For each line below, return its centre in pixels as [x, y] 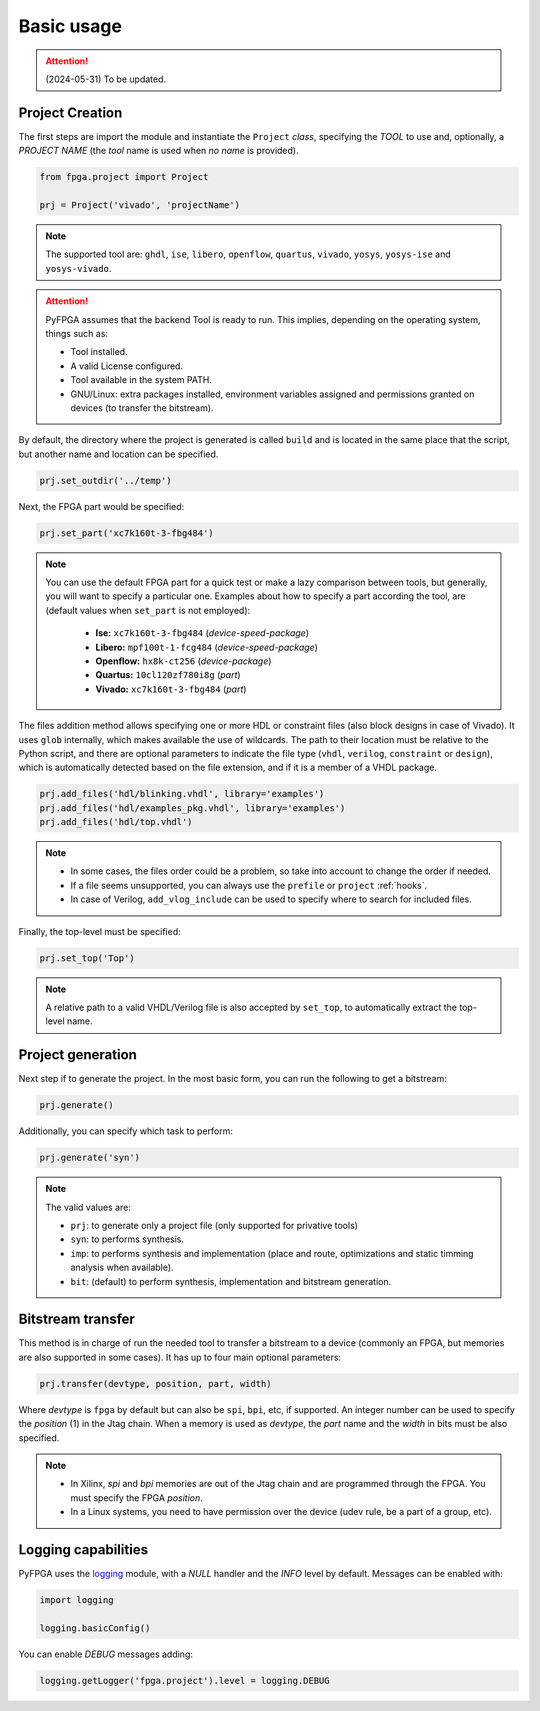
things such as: [77, 333]
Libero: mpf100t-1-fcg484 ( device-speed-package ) [207, 647]
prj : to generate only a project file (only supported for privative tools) [214, 1225]
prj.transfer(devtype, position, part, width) [155, 1383]
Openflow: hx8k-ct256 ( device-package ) [183, 661]
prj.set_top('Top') [87, 958]
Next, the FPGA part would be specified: [101, 506]
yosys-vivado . [78, 268]
